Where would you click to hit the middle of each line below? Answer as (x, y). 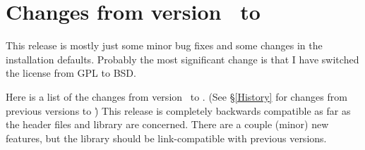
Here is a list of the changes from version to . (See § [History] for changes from (176, 96)
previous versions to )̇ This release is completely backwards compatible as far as (178, 110)
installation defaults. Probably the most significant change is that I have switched (182, 59)
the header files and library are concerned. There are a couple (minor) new (167, 124)
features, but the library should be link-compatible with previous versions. (166, 138)
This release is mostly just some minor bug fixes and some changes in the (164, 45)
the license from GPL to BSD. (71, 73)
